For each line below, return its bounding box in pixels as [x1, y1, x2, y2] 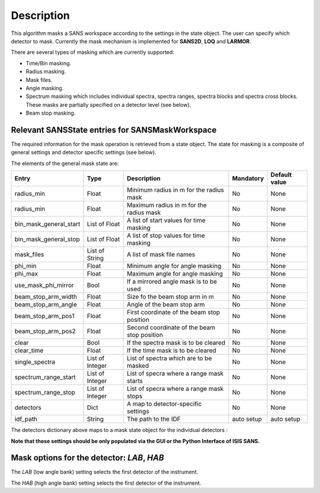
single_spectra [14, 358, 56, 366]
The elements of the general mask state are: [11, 160, 119, 167]
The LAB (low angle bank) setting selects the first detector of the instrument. [11, 469, 199, 476]
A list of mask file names [126, 250, 196, 259]
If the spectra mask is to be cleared [126, 339, 226, 347]
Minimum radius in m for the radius [126, 186, 225, 194]
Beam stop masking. [25, 110, 76, 117]
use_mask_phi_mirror [14, 281, 74, 290]
